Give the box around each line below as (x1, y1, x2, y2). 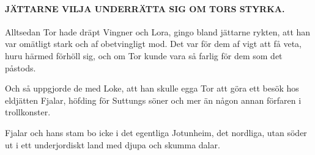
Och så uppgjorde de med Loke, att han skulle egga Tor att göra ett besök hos (5, 82, 299, 95)
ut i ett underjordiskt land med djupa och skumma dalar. (5, 138, 220, 151)
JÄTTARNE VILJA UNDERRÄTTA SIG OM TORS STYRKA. (5, 2, 285, 15)
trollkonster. (5, 106, 51, 118)
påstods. (5, 61, 36, 74)
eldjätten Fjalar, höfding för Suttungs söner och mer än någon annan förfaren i (5, 93, 302, 106)
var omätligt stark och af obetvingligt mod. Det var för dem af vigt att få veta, (5, 37, 302, 50)
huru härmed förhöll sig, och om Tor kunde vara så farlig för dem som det (5, 49, 283, 62)
